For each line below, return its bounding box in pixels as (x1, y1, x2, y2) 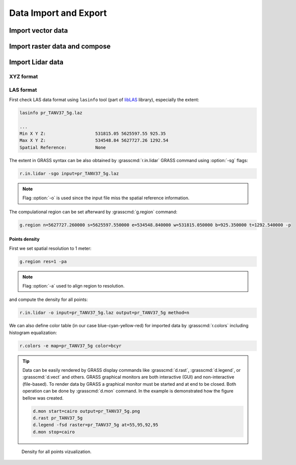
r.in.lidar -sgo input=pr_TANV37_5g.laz (19, 171, 119, 176)
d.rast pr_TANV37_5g (33, 415, 83, 421)
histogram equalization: (9, 330, 57, 336)
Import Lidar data (9, 58, 64, 66)
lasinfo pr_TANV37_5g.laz (19, 110, 83, 116)
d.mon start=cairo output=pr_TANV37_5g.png (33, 408, 141, 414)
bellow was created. (22, 395, 64, 401)
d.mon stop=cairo (33, 429, 75, 435)
